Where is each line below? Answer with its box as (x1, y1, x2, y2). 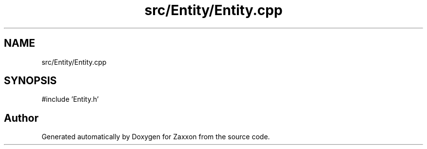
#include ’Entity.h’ (41, 95, 99, 104)
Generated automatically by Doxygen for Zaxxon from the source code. (41, 132, 270, 141)
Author (4, 112, 39, 124)
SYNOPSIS (4, 74, 57, 87)
